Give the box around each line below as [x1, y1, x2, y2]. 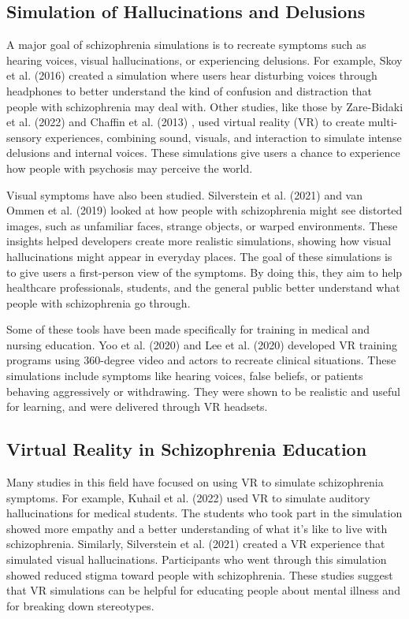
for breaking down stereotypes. [6, 597, 154, 613]
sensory [6, 129, 42, 145]
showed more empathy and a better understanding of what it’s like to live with [6, 520, 388, 536]
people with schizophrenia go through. [6, 294, 191, 311]
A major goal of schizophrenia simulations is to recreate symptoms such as [6, 36, 366, 53]
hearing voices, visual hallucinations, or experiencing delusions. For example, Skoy [6, 51, 403, 68]
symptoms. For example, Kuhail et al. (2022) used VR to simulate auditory [6, 489, 370, 505]
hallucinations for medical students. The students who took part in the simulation [6, 505, 403, 521]
